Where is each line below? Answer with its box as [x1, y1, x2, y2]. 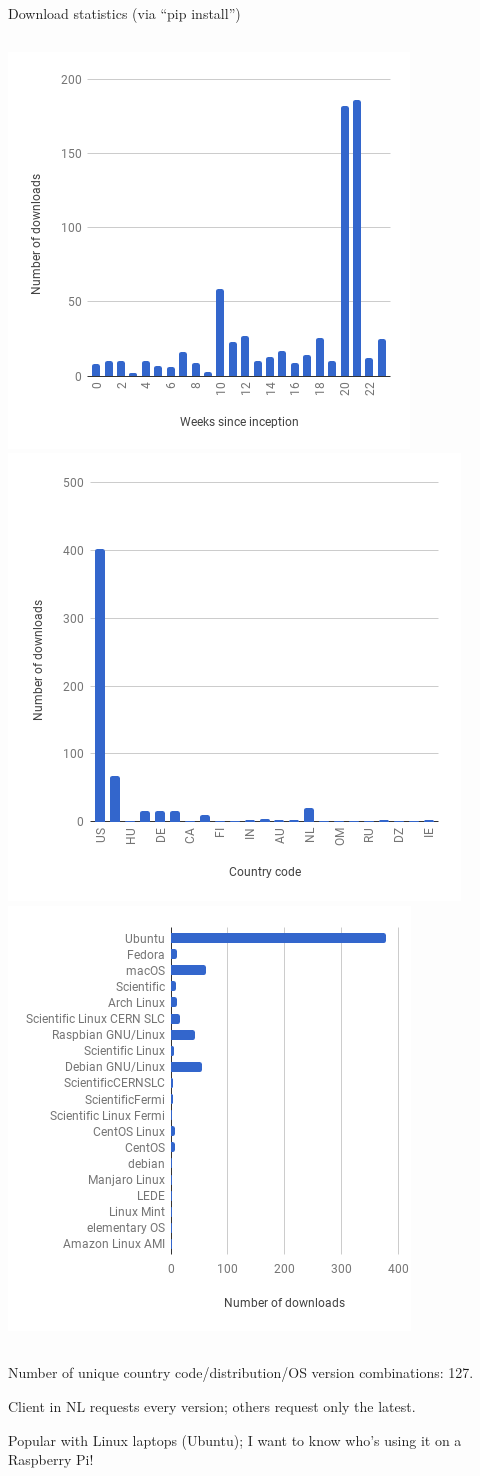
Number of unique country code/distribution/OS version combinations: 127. [8, 1362, 474, 1383]
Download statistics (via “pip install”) [8, 3, 241, 23]
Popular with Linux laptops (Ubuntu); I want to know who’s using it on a [8, 1429, 462, 1450]
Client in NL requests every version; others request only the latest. [8, 1395, 416, 1416]
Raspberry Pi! [8, 1449, 94, 1470]
